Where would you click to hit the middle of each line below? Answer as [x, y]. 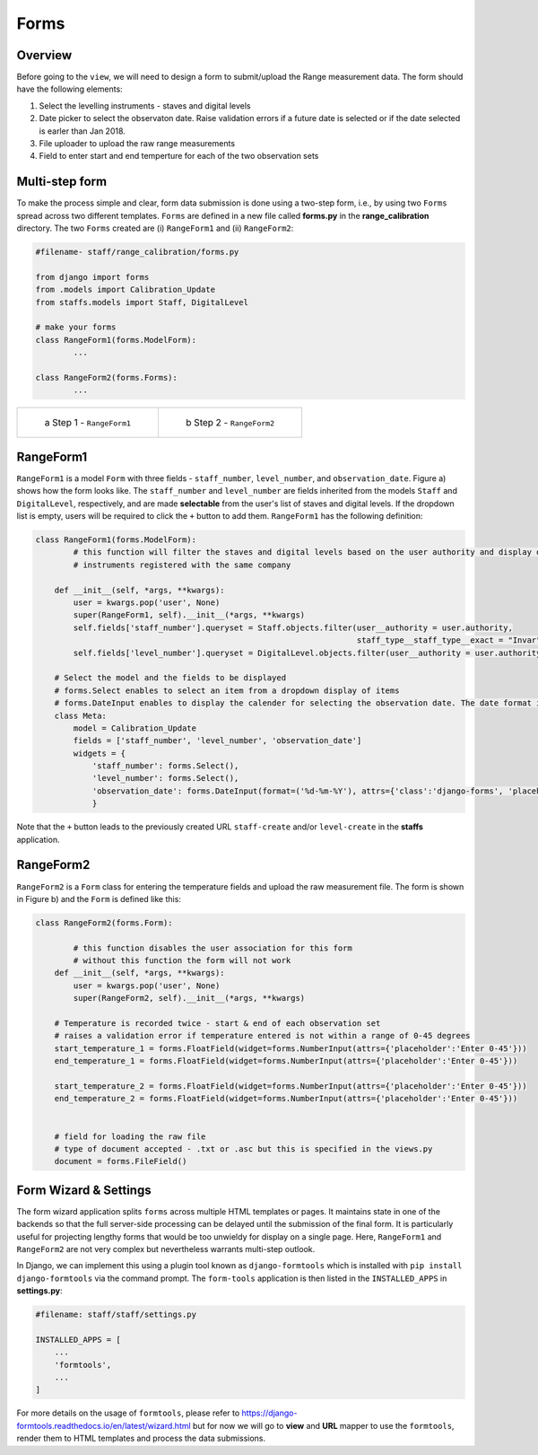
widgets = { [99, 753]
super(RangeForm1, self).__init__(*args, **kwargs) [189, 615]
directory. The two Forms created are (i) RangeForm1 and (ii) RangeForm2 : [155, 228]
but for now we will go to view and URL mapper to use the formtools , [324, 1425]
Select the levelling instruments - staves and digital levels [145, 105]
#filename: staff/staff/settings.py [116, 1315]
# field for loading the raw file [130, 1136]
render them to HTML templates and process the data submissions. [141, 1438]
